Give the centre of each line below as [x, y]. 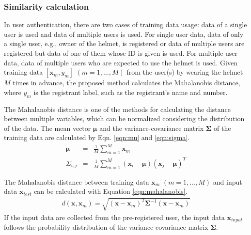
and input [227, 181]
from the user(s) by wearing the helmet [185, 72]
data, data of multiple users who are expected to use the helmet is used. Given [121, 62]
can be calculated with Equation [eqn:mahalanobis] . [111, 191]
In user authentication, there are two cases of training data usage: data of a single [125, 24]
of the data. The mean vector [47, 128]
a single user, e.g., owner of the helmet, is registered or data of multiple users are [124, 43]
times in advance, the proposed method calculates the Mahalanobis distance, [126, 83]
